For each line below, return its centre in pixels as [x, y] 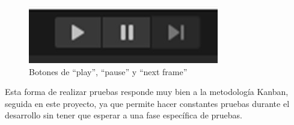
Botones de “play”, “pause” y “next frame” [108, 71]
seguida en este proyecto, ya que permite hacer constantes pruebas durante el [147, 103]
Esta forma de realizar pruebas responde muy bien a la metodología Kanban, [147, 92]
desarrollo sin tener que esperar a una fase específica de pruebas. [124, 115]
